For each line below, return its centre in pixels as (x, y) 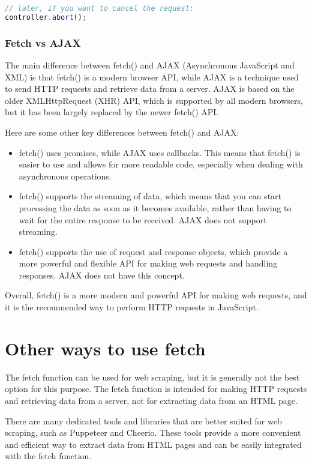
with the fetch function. (48, 456)
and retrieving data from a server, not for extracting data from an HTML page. (151, 400)
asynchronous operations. (65, 176)
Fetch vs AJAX (43, 42)
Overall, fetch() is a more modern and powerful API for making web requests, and (156, 295)
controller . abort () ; (46, 17)
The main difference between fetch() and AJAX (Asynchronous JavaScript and (150, 65)
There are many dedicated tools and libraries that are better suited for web (143, 420)
